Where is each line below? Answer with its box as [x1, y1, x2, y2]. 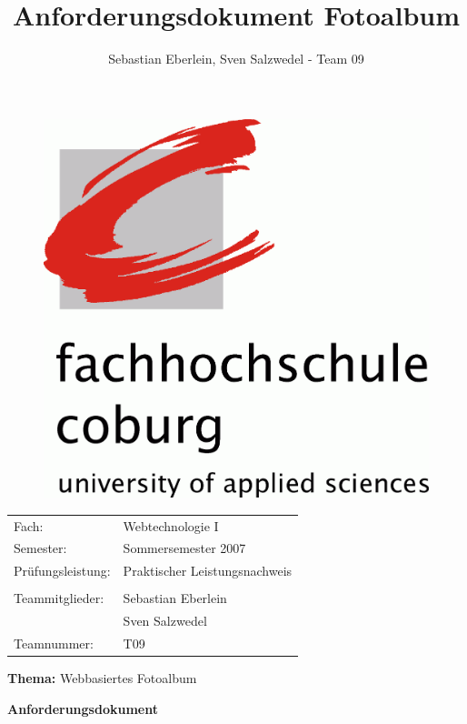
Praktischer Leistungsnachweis [123, 561, 293, 580]
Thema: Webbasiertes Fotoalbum [7, 669, 197, 688]
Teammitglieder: [14, 588, 104, 608]
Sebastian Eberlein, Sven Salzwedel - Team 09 [108, 49, 364, 68]
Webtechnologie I [123, 516, 219, 535]
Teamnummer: [14, 634, 94, 653]
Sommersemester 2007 [123, 538, 246, 558]
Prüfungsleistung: [14, 561, 111, 580]
